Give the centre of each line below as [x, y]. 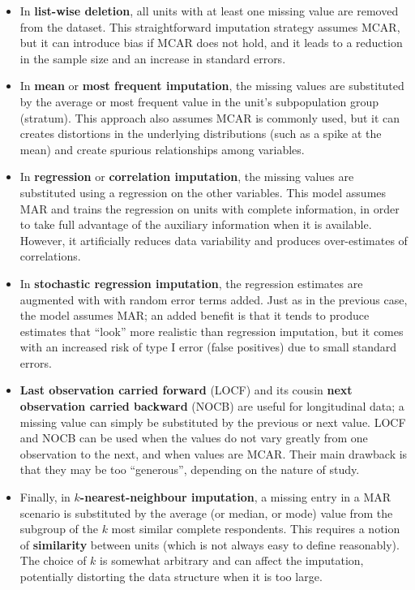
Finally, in [45, 497]
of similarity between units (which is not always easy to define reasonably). [210, 544]
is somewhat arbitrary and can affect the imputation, [232, 560]
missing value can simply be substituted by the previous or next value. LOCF [213, 422]
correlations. [50, 256]
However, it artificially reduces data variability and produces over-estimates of [214, 240]
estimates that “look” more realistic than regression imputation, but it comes [212, 331]
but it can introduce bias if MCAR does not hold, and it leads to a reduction [211, 43]
